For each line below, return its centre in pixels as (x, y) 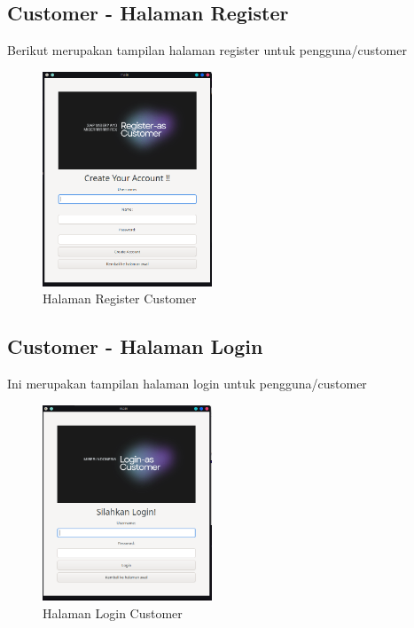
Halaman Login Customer (113, 612)
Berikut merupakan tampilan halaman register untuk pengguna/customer (207, 50)
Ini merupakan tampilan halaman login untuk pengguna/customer (187, 384)
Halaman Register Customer (120, 298)
